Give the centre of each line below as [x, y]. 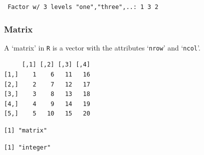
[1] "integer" [28, 147]
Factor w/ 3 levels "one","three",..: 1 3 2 [83, 7]
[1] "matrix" [26, 131]
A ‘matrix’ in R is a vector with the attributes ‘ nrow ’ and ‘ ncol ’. [102, 47]
